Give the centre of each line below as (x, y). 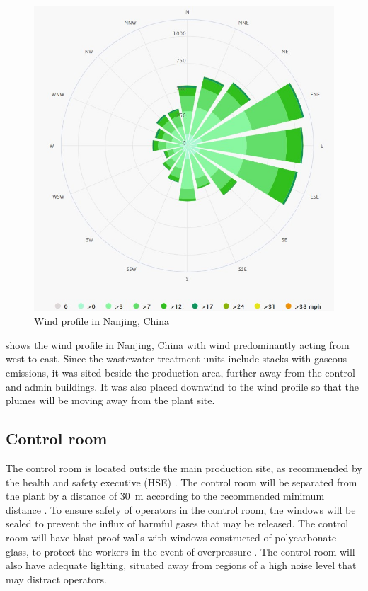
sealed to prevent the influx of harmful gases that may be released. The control (177, 523)
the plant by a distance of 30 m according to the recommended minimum (165, 496)
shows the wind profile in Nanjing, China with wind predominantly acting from (178, 344)
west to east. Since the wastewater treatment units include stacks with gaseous (177, 358)
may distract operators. (56, 579)
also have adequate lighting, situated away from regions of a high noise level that (181, 565)
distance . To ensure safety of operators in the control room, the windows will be (181, 509)
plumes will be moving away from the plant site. (110, 400)
